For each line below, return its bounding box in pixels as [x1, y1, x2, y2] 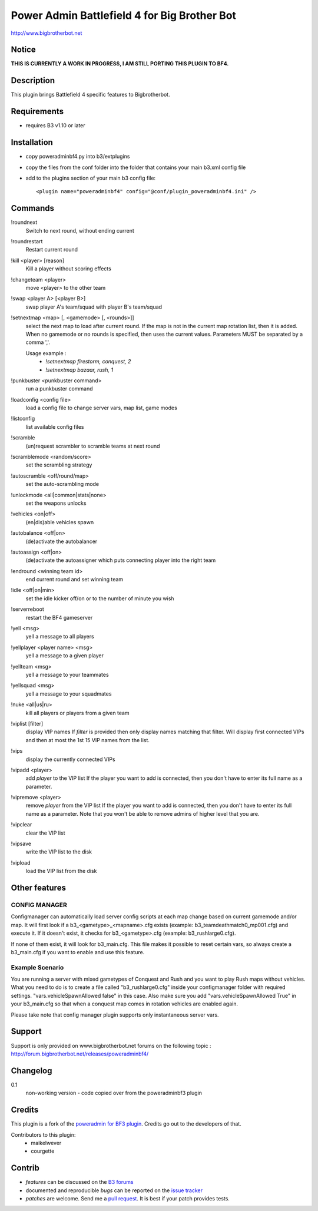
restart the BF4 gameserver [25, 614, 93, 621]
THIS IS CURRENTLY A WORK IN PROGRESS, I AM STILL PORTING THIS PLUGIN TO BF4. [11, 60, 229, 67]
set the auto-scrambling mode [25, 481, 100, 488]
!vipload [11, 859, 31, 866]
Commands [11, 203, 55, 213]
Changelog [11, 1066, 52, 1076]
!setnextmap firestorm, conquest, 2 [45, 358, 131, 365]
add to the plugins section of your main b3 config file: [25, 174, 156, 181]
